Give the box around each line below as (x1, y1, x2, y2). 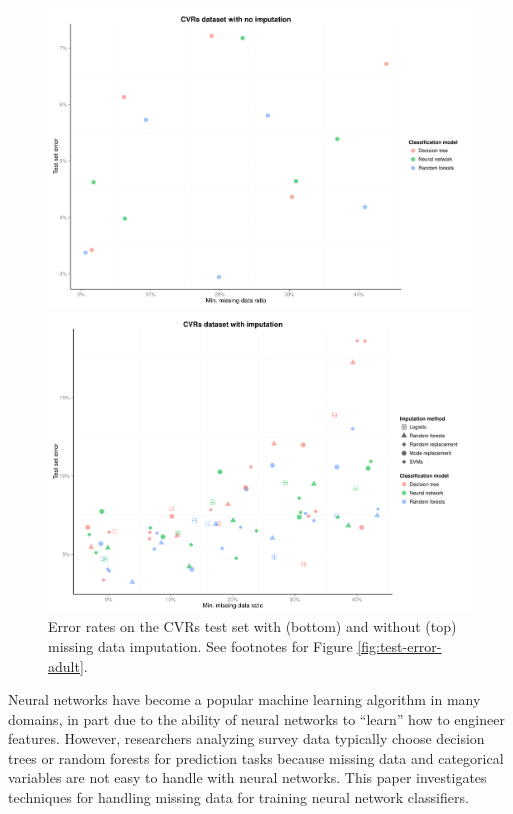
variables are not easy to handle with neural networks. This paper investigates (8, 767, 487, 788)
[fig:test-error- (357, 635, 442, 656)
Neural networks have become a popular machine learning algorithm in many (8, 689, 481, 710)
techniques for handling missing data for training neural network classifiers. (8, 787, 469, 808)
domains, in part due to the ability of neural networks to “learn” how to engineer (8, 708, 505, 729)
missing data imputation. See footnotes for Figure (48, 635, 353, 656)
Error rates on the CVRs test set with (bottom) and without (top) (48, 616, 457, 637)
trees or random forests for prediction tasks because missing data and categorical (8, 747, 504, 768)
